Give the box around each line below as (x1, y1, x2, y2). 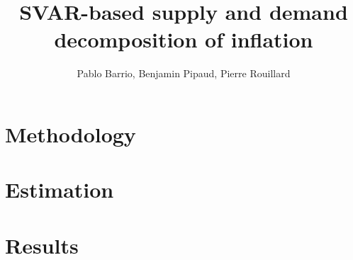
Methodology (5, 119, 136, 148)
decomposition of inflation (54, 25, 313, 54)
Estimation (5, 175, 114, 204)
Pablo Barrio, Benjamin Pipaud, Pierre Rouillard (77, 66, 291, 81)
